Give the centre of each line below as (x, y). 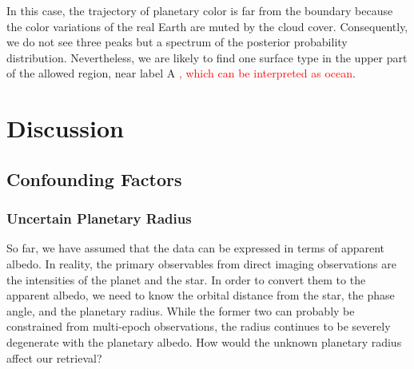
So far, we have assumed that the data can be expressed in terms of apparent (196, 248)
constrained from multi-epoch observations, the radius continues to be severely (199, 326)
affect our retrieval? (54, 357)
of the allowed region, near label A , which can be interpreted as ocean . (181, 73)
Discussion (65, 128)
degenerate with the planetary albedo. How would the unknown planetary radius (204, 341)
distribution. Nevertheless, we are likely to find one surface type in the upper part (207, 57)
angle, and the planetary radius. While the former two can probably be (181, 310)
